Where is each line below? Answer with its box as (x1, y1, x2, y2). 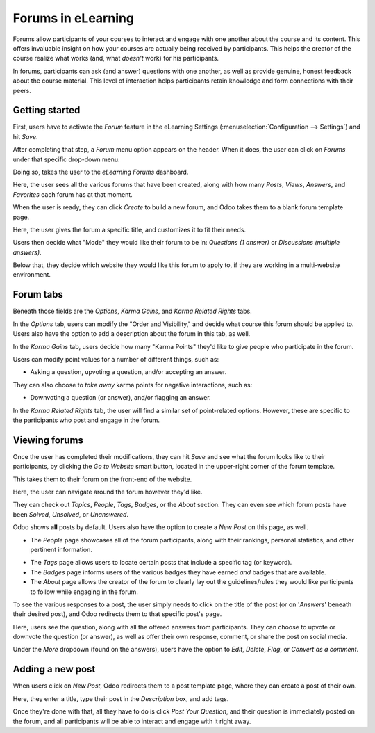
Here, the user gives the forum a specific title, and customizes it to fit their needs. (12, 225, 247, 234)
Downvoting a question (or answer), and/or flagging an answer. (30, 394, 211, 402)
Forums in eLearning (12, 10, 135, 26)
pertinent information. (30, 545, 93, 554)
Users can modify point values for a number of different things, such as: (12, 355, 219, 363)
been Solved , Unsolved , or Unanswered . (12, 510, 128, 518)
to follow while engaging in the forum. (30, 588, 139, 596)
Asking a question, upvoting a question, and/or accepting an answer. (30, 368, 227, 376)
